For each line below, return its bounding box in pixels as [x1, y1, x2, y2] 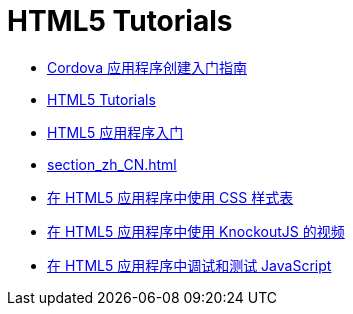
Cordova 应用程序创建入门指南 [47, 58, 247, 76]
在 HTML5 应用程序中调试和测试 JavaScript [47, 256, 332, 274]
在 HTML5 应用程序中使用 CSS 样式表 [47, 188, 294, 206]
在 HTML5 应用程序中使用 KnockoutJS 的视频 [47, 222, 345, 240]
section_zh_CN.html [47, 155, 177, 173]
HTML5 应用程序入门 [47, 123, 184, 141]
